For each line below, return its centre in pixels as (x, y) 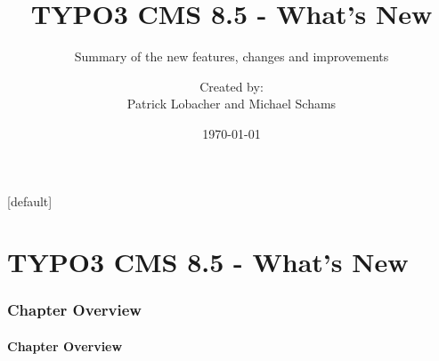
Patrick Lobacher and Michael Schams (232, 104)
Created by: (232, 86)
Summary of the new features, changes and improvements (232, 56)
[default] (30, 201)
